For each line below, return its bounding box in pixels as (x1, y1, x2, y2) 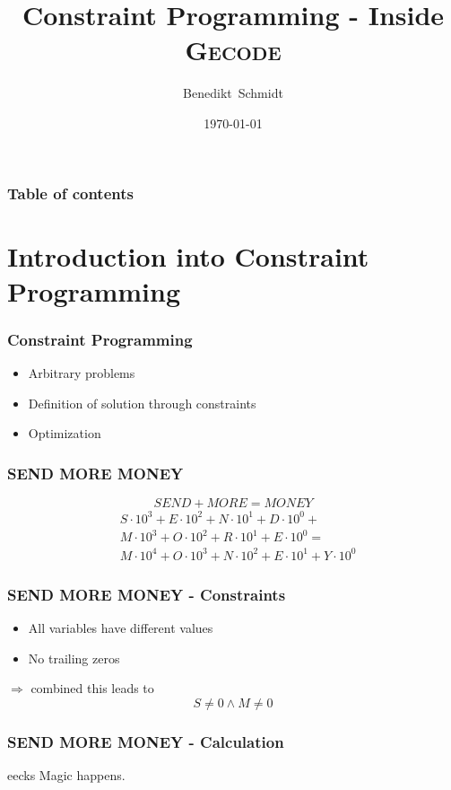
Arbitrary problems (28, 364, 135, 382)
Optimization (28, 424, 101, 443)
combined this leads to (30, 679, 154, 698)
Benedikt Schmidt (183, 83, 283, 102)
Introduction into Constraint (7, 237, 369, 274)
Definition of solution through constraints (28, 393, 256, 412)
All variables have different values (28, 619, 213, 637)
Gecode (185, 31, 282, 68)
